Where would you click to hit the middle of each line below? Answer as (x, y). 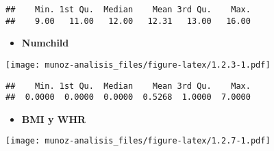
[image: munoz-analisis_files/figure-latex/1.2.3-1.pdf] (138, 65)
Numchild (45, 43)
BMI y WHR (54, 119)
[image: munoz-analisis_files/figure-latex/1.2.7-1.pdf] (138, 141)
